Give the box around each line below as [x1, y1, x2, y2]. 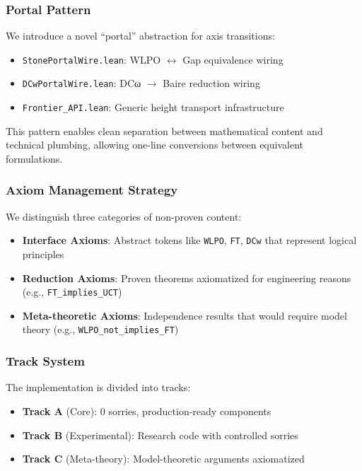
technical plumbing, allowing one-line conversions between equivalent [6, 137, 303, 152]
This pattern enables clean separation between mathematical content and [6, 123, 323, 138]
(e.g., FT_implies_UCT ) [22, 284, 122, 299]
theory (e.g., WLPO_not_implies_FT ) [22, 322, 179, 337]
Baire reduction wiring [163, 76, 260, 91]
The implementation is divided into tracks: [6, 380, 191, 395]
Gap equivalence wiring [182, 52, 284, 66]
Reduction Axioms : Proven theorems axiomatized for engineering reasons [22, 270, 351, 285]
